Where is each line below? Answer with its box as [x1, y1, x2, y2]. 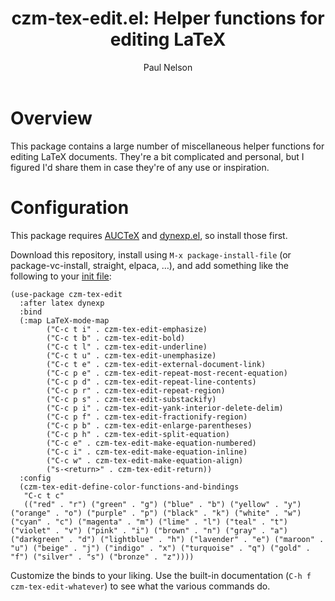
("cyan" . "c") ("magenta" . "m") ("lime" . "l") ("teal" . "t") [10, 517, 288, 527]
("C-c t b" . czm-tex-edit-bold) [46, 333, 186, 343]
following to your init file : [10, 270, 112, 282]
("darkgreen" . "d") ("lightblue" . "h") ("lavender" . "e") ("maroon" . [10, 534, 325, 544]
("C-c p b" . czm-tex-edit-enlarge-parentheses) [46, 420, 253, 431]
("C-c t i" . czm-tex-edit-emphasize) [46, 324, 208, 334]
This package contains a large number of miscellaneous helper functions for [10, 140, 325, 152]
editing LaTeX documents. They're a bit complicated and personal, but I [10, 150, 305, 162]
